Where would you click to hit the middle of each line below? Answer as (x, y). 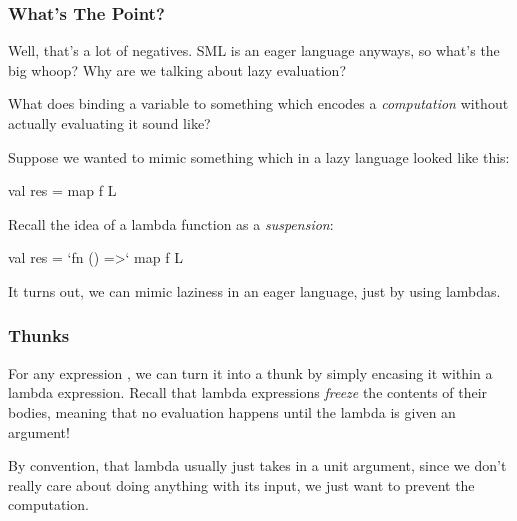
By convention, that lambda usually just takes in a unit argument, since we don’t (257, 465)
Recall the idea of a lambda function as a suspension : (171, 223)
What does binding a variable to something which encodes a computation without (258, 103)
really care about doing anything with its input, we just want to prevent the (241, 484)
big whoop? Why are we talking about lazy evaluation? (177, 69)
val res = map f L (62, 190)
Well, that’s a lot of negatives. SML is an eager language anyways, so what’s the (254, 50)
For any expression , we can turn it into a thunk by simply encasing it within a (250, 372)
